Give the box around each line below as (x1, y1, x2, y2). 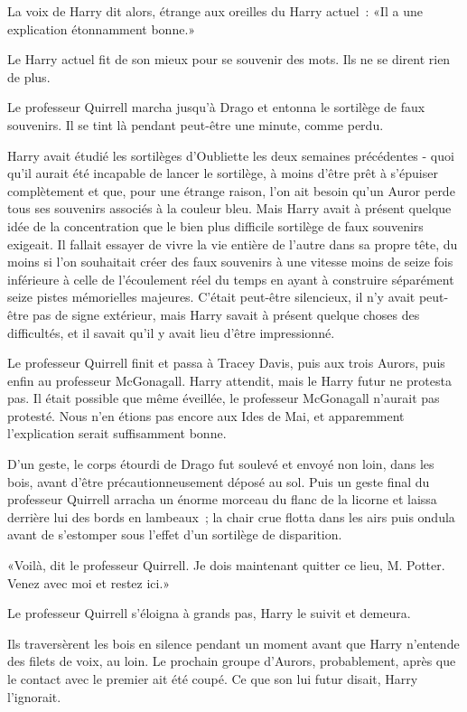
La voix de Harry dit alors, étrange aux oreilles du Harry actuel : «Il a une (7, 2, 423, 20)
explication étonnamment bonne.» (7, 19, 196, 38)
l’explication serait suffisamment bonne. (7, 424, 227, 443)
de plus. (7, 67, 51, 86)
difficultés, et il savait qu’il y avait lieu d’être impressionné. (7, 323, 335, 342)
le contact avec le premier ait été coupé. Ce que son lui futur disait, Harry (7, 670, 418, 688)
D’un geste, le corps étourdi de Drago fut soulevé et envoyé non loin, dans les (7, 454, 434, 473)
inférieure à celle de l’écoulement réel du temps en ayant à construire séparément (7, 269, 454, 288)
